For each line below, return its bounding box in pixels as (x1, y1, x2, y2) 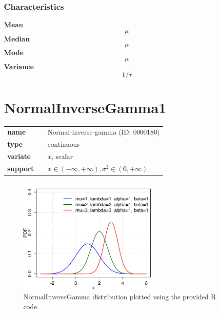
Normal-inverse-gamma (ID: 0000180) (47, 127, 160, 137)
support (7, 163, 34, 173)
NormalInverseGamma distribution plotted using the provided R (23, 292, 216, 302)
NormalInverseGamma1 (4, 97, 167, 117)
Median (4, 33, 30, 43)
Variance (4, 61, 34, 71)
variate (7, 151, 31, 161)
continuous (47, 139, 80, 149)
